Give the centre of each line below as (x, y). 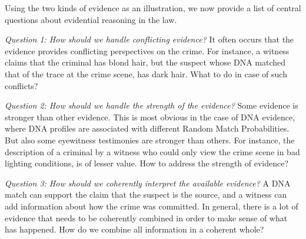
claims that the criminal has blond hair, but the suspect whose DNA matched (145, 62)
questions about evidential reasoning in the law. (91, 19)
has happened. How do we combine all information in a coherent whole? (134, 229)
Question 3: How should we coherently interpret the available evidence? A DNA (148, 183)
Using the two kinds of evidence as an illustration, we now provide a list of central (153, 8)
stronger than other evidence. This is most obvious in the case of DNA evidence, (150, 117)
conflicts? (21, 85)
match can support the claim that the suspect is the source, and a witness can (146, 194)
